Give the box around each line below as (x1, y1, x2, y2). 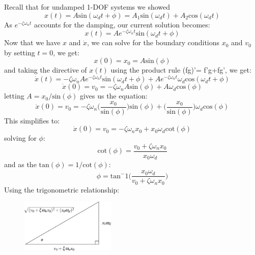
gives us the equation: (79, 90, 148, 101)
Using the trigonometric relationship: (4, 184, 120, 195)
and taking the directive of (4, 65, 87, 75)
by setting (4, 47, 35, 57)
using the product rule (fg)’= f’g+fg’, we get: (110, 65, 251, 75)
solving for (4, 133, 37, 143)
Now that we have (4, 37, 61, 48)
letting (4, 90, 24, 101)
